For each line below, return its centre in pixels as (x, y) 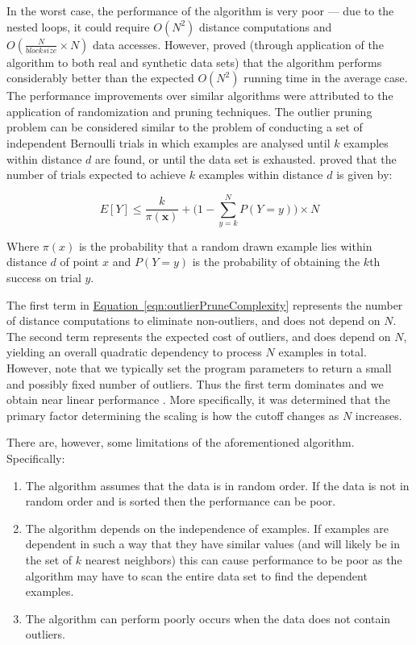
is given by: (364, 175)
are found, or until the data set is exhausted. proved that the (246, 158)
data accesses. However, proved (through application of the (238, 44)
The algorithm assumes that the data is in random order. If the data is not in (217, 485)
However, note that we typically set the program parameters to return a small (199, 368)
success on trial (44, 278)
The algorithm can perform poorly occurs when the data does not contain (208, 618)
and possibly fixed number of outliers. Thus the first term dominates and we (195, 383)
